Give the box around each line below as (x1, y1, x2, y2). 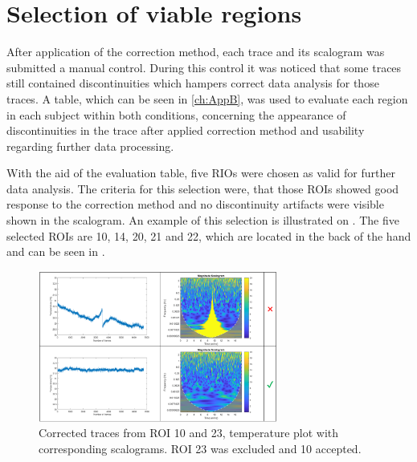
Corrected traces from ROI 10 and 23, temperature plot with (39, 424, 339, 441)
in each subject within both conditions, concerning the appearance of (6, 106, 346, 123)
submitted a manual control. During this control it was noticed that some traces (6, 59, 402, 75)
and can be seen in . (6, 243, 105, 260)
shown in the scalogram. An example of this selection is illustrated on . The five (6, 212, 399, 229)
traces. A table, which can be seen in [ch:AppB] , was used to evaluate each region (6, 90, 408, 107)
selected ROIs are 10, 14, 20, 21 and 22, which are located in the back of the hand (6, 227, 411, 244)
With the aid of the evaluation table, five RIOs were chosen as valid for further (6, 164, 395, 181)
